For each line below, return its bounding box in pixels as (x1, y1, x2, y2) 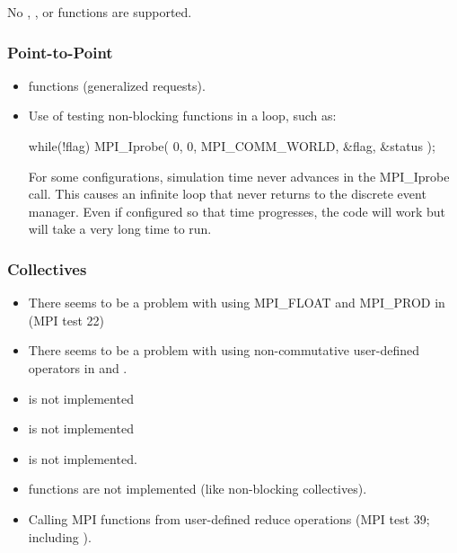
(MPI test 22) (28, 310, 105, 329)
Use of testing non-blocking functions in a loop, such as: (28, 106, 337, 125)
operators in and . (28, 358, 127, 377)
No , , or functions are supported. (7, 3, 192, 21)
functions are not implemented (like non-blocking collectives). (28, 479, 367, 498)
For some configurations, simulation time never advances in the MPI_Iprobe (28, 166, 450, 185)
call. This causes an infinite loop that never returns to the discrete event (28, 184, 426, 203)
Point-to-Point (7, 40, 113, 63)
